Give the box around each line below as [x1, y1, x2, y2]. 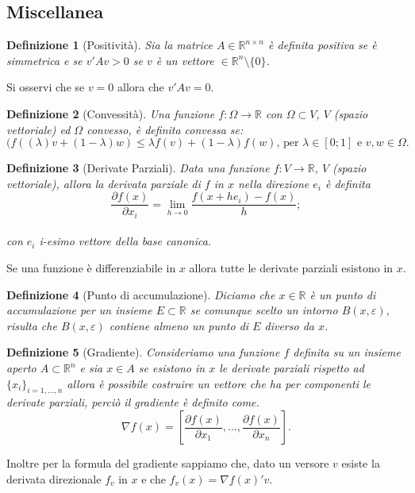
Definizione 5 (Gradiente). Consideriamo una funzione [6, 344, 280, 360]
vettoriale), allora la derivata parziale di [6, 175, 201, 191]
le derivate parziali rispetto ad [219, 360, 364, 376]
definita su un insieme [293, 344, 401, 360]
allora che [117, 79, 164, 95]
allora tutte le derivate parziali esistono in [189, 260, 394, 276]
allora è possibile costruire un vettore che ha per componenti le [67, 375, 371, 391]
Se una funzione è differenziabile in [6, 260, 176, 276]
